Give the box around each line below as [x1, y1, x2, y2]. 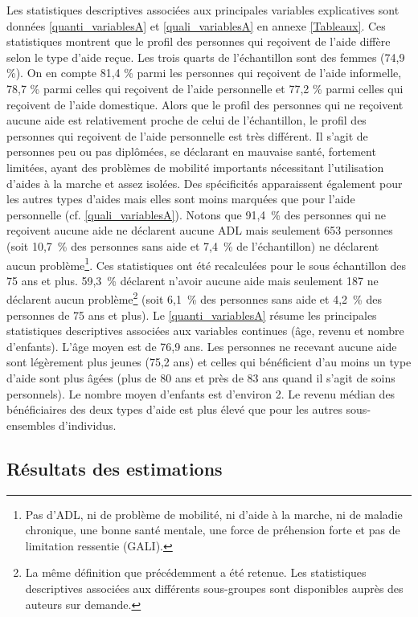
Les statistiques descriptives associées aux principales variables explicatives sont [6, 2, 400, 18]
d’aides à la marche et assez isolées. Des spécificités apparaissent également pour [6, 174, 403, 191]
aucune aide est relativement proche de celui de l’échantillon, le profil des [6, 112, 367, 129]
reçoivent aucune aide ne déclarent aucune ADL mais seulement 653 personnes [6, 222, 393, 239]
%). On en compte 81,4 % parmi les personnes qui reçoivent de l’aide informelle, [6, 64, 402, 81]
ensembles [6, 416, 55, 433]
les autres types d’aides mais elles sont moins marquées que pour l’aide [6, 190, 355, 207]
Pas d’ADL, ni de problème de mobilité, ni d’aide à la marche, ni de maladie [25, 505, 403, 522]
